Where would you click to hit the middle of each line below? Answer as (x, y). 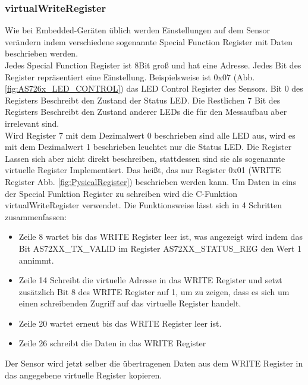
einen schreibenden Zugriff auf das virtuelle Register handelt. (130, 303)
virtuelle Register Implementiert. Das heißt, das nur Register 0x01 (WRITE (143, 170)
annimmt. (36, 260)
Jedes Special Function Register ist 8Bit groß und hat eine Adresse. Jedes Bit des (153, 65)
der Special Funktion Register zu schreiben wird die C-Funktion (121, 193)
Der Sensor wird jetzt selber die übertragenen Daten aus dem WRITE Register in (154, 363)
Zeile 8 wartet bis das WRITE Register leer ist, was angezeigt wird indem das (161, 237)
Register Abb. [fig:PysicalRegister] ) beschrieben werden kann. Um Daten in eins (151, 181)
